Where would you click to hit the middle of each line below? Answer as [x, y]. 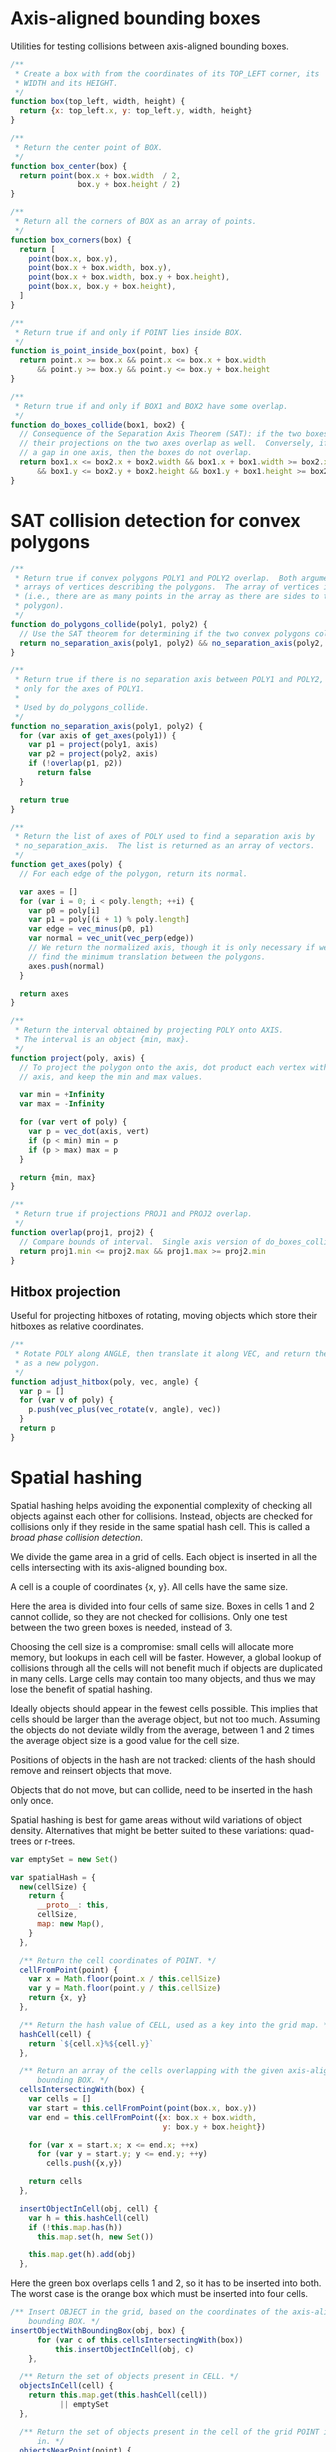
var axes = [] [48, 892]
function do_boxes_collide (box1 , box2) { [98, 425]
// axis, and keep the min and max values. [111, 1077]
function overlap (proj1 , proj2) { [82, 1232]
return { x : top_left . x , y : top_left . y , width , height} [136, 111]
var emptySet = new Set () [64, 1859]
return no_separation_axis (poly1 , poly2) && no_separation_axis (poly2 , [172, 643]
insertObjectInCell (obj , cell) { [89, 2208]
